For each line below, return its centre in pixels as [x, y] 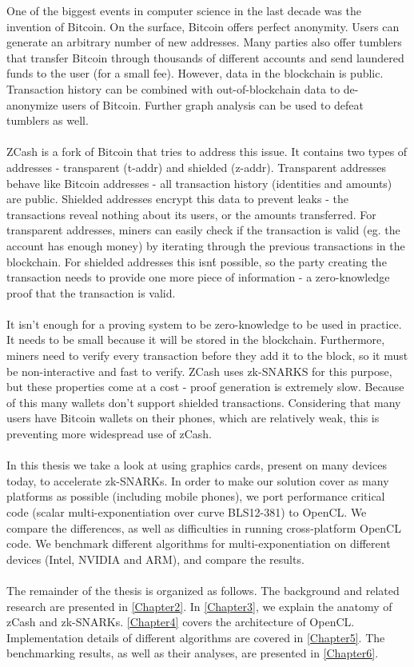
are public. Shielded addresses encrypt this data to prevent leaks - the [177, 199]
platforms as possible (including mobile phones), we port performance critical [196, 496]
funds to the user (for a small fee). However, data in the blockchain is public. [195, 73]
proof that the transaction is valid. [91, 292]
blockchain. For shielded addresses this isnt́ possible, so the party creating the [197, 261]
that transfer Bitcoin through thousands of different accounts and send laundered [205, 57]
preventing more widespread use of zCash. [109, 434]
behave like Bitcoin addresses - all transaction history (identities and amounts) [199, 183]
